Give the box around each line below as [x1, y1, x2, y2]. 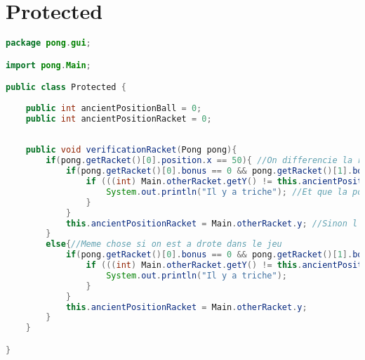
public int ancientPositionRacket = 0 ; [25, 113, 212, 124]
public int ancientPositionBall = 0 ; [25, 103, 202, 113]
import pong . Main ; [6, 60, 91, 70]
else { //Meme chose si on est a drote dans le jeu [46, 239, 282, 250]
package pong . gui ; [6, 38, 91, 49]
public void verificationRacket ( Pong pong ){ [25, 145, 237, 155]
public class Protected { [6, 82, 126, 93]
